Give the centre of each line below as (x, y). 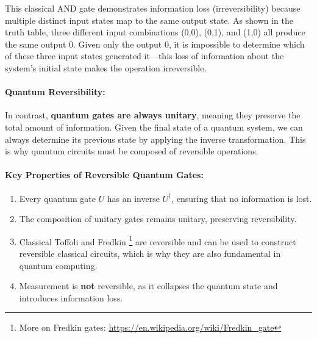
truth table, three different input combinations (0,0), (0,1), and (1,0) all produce (155, 32)
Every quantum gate (57, 198)
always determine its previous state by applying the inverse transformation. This (155, 139)
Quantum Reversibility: (55, 92)
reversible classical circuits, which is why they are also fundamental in (150, 253)
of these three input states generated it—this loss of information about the (144, 56)
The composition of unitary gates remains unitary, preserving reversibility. (158, 219)
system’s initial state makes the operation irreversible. (106, 67)
